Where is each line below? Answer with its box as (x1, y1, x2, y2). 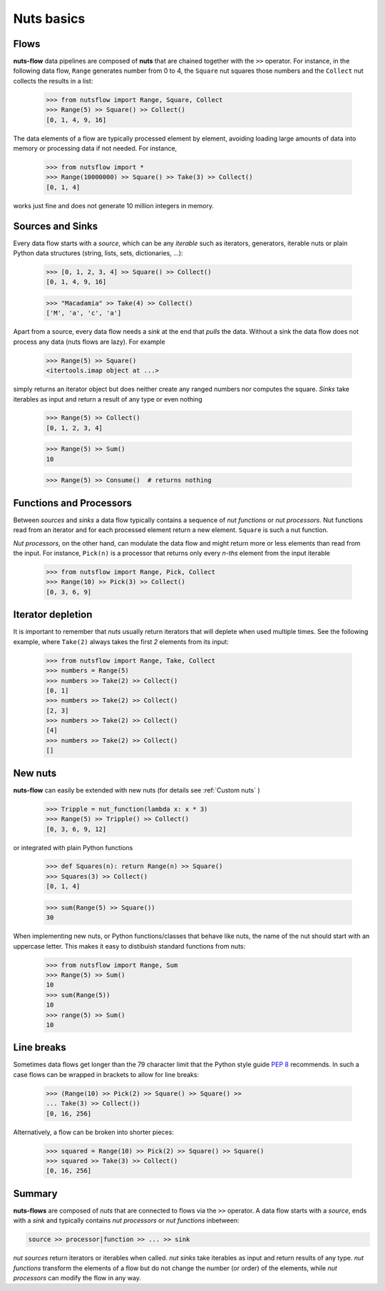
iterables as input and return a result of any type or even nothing (13, 394, 202, 403)
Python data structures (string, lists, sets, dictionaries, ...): (13, 249, 183, 257)
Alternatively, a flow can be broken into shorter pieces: (13, 1128, 174, 1136)
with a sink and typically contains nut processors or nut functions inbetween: (13, 1216, 240, 1225)
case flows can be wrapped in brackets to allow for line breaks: (13, 1070, 200, 1078)
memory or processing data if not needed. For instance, (13, 143, 178, 153)
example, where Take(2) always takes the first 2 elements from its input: (13, 637, 230, 645)
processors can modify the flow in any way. (13, 1273, 142, 1282)
